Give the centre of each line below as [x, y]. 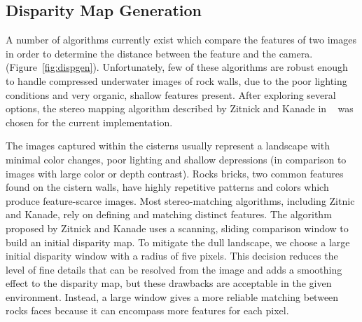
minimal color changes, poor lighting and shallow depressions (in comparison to [176, 159]
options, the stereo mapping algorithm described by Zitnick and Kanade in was [180, 108]
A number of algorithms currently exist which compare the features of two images [181, 40]
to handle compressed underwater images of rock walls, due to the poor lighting [176, 80]
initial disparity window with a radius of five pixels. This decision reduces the [172, 256]
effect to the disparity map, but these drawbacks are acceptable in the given [169, 283]
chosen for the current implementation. [89, 122]
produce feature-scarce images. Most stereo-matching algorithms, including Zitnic [180, 200]
